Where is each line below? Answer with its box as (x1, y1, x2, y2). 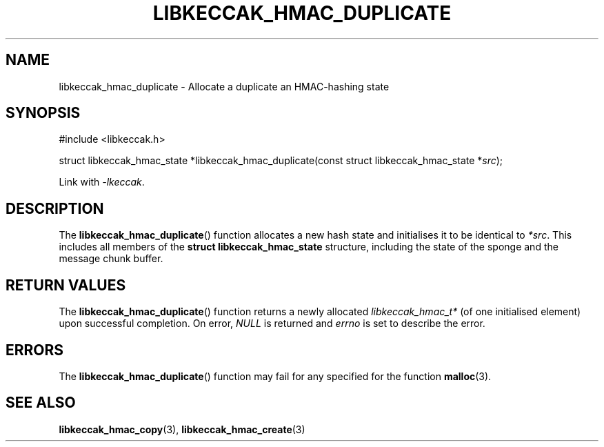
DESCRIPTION (6, 199, 104, 217)
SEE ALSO (6, 394, 76, 412)
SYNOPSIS (6, 104, 81, 122)
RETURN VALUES (6, 276, 126, 294)
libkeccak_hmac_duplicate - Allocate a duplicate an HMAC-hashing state (59, 80, 390, 92)
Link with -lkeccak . (59, 176, 145, 188)
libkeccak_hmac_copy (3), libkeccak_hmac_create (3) (59, 423, 305, 435)
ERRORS (6, 341, 64, 359)
